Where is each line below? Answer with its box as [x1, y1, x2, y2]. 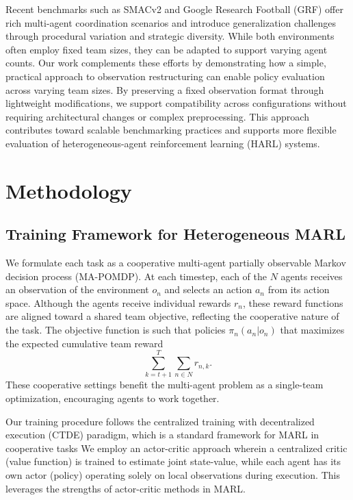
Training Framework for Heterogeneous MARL [5, 223, 345, 245]
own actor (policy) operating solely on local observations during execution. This [5, 467, 340, 482]
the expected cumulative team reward [5, 336, 164, 350]
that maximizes [280, 323, 345, 337]
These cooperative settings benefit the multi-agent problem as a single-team [5, 377, 324, 392]
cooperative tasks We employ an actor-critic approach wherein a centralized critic [5, 440, 348, 455]
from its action [267, 282, 330, 297]
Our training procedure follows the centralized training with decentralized [5, 414, 315, 428]
